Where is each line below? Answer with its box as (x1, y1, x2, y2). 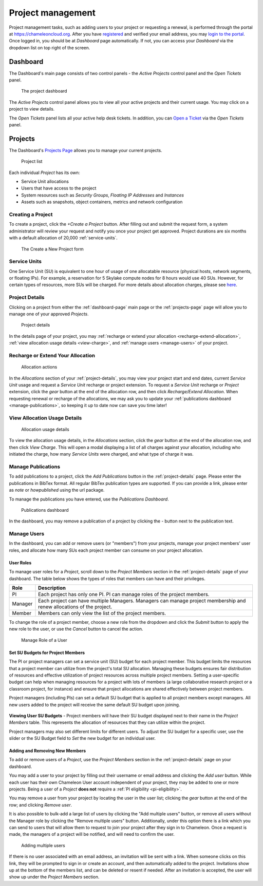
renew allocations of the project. (38, 603, 113, 610)
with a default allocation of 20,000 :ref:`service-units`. (9, 235, 118, 241)
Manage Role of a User (21, 637, 68, 643)
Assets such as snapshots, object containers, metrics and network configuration (21, 199, 183, 205)
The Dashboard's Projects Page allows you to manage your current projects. (9, 147, 163, 153)
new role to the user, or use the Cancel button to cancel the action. (9, 626, 143, 632)
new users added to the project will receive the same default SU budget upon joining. (9, 702, 180, 708)
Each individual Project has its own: (9, 170, 80, 175)
